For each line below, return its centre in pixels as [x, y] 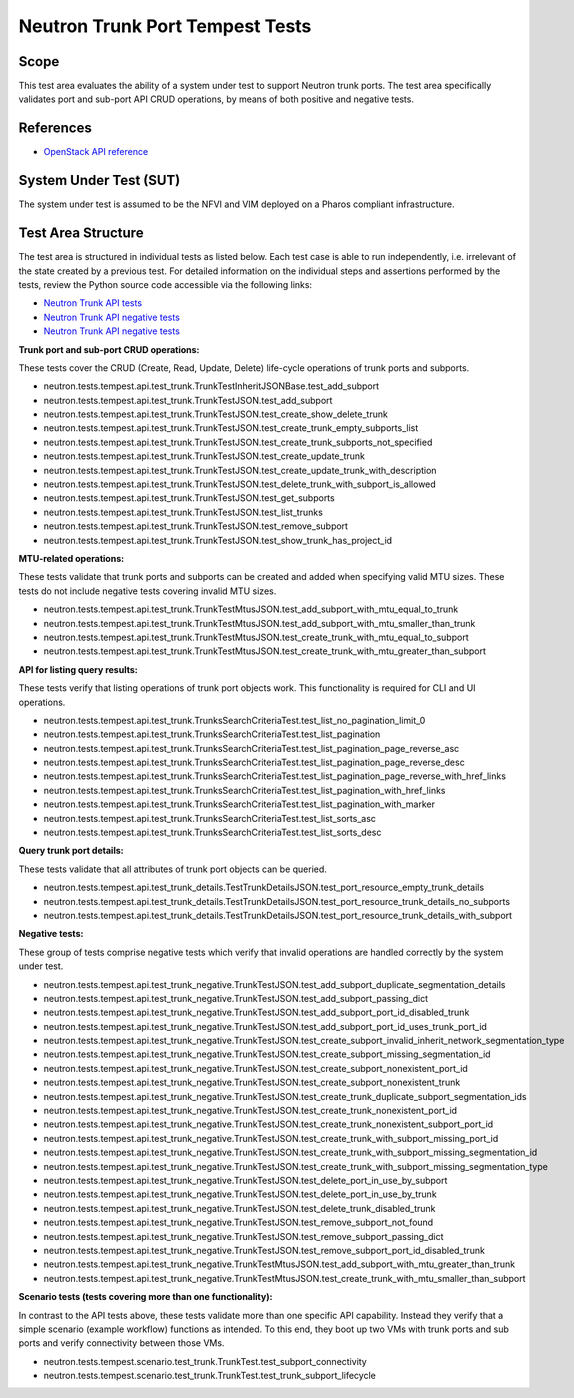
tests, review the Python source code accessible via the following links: [165, 284]
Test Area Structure [81, 233]
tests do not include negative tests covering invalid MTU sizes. [147, 591]
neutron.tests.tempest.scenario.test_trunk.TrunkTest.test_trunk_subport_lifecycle [210, 1376]
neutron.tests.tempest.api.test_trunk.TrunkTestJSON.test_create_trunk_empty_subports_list [231, 428]
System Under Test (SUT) [99, 180]
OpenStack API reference [96, 152]
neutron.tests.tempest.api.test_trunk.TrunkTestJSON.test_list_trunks [183, 512]
